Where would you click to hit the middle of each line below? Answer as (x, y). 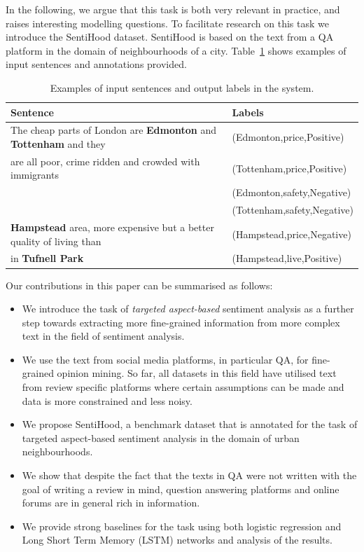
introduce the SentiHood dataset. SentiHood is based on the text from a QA (170, 37)
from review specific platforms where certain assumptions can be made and (183, 387)
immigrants (35, 175)
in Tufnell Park (47, 258)
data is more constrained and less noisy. (107, 400)
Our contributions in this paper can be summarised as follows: (139, 285)
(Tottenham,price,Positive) (289, 168)
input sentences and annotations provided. (96, 64)
